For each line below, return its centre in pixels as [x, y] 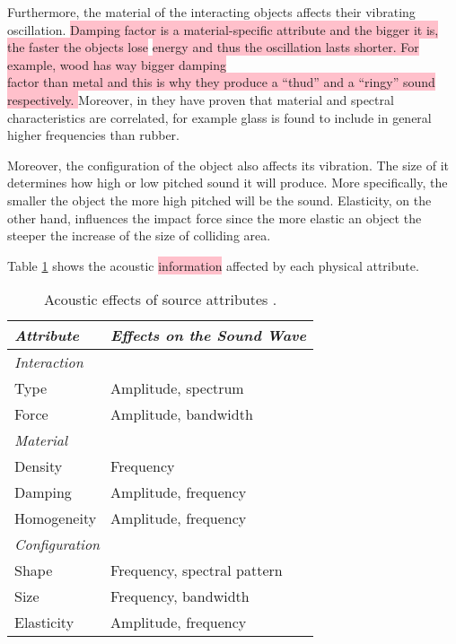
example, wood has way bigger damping [117, 64]
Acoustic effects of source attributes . [161, 300]
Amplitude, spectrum [177, 388]
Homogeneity [56, 518]
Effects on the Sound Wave [209, 335]
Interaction [49, 362]
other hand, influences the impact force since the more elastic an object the [215, 218]
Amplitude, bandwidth [182, 414]
